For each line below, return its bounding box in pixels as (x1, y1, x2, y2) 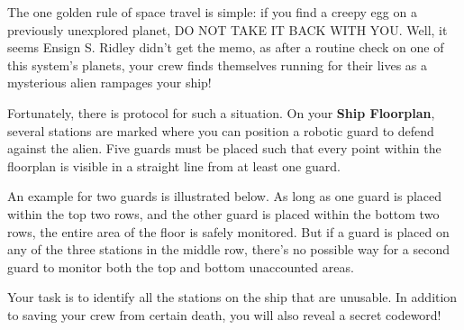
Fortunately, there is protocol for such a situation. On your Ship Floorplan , (7, 103, 435, 122)
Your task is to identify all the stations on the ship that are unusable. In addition (7, 288, 458, 307)
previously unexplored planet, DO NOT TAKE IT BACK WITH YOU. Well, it (7, 20, 448, 39)
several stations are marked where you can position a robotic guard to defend (7, 121, 434, 140)
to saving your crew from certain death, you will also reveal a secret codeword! (7, 305, 441, 324)
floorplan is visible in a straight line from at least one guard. (7, 156, 341, 175)
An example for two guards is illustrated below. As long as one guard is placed (7, 187, 442, 206)
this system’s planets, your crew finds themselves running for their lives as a (7, 55, 428, 74)
